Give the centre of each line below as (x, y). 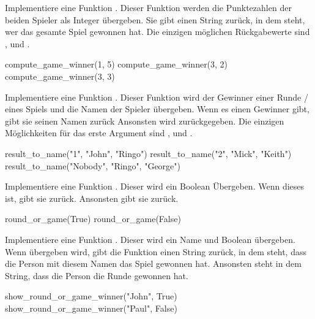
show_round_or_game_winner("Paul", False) (91, 308)
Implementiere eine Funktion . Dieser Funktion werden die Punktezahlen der (148, 7)
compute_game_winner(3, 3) (60, 76)
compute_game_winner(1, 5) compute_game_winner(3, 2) (117, 64)
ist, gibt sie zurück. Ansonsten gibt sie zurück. (92, 198)
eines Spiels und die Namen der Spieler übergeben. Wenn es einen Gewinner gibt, (157, 109)
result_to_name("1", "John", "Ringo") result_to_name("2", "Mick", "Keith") (148, 153)
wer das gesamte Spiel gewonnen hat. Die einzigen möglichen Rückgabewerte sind (157, 32)
